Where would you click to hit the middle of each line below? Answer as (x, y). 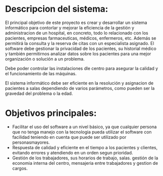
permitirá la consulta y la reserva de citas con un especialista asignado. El (80, 43)
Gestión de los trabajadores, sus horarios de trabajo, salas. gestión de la (85, 158)
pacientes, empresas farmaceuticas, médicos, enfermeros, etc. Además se (81, 38)
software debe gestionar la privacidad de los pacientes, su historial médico (81, 48)
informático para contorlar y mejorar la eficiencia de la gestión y (70, 27)
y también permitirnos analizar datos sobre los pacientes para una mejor (78, 54)
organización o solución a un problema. (45, 59)
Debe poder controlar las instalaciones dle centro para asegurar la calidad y (81, 68)
